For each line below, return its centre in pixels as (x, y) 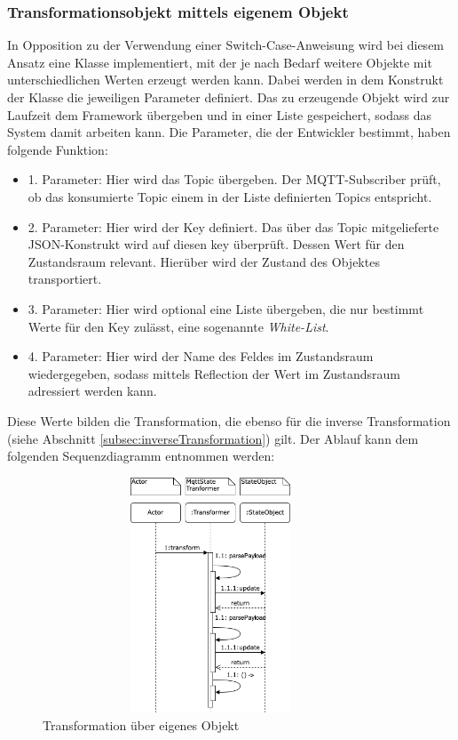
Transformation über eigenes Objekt (141, 724)
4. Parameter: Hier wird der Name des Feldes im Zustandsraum (201, 356)
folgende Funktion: (58, 149)
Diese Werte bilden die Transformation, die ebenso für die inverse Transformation (229, 420)
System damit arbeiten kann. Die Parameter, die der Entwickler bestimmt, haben (229, 132)
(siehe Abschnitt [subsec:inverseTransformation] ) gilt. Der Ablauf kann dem (213, 438)
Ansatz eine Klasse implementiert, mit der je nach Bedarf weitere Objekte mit (220, 62)
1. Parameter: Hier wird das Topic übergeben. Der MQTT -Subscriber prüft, (234, 179)
